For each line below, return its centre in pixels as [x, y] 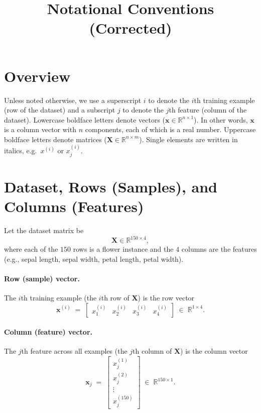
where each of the [31, 249]
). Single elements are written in [188, 139]
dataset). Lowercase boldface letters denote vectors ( [85, 119]
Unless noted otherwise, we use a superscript [73, 100]
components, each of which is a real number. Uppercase [170, 129]
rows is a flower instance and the [123, 249]
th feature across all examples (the [74, 351]
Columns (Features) [74, 206]
